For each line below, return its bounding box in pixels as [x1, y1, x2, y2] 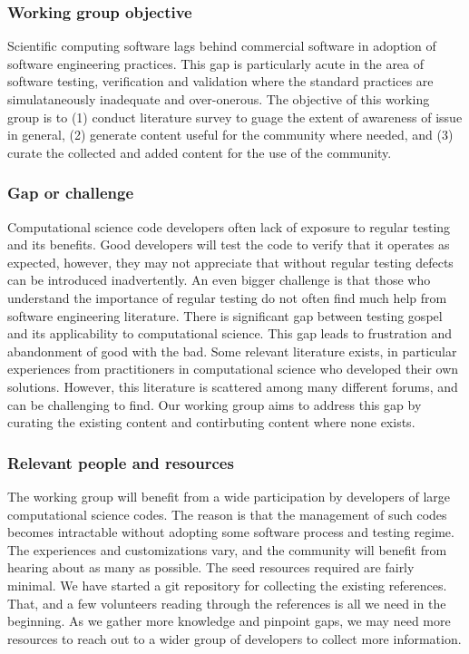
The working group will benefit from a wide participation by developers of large [7, 486, 451, 505]
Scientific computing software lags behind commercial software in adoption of [7, 36, 436, 55]
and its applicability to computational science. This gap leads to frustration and [7, 324, 453, 343]
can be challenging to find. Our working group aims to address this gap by [7, 395, 422, 414]
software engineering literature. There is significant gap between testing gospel [7, 306, 443, 325]
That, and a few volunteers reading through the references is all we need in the [7, 593, 446, 612]
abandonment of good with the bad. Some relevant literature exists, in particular [7, 341, 457, 360]
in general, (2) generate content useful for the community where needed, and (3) [7, 125, 454, 144]
